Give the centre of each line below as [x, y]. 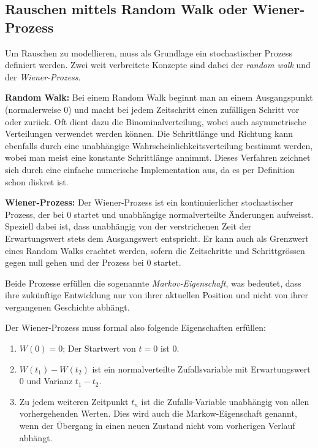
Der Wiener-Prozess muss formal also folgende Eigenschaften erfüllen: [135, 327]
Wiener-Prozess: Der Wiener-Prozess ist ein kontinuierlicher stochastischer [149, 202]
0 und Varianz [46, 381]
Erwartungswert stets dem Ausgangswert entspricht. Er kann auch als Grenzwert [157, 238]
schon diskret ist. [37, 181]
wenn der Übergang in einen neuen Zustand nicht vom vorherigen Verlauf [157, 426]
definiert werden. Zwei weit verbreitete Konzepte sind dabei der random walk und [158, 65]
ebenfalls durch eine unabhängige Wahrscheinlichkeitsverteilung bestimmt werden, [159, 145]
